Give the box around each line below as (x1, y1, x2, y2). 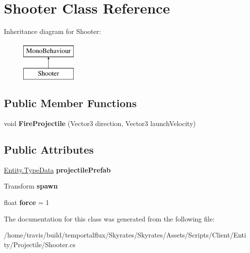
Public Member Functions (4, 95, 137, 111)
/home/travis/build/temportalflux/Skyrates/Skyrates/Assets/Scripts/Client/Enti (4, 230, 246, 240)
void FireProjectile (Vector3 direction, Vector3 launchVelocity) (4, 118, 196, 128)
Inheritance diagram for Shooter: (4, 26, 101, 36)
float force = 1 (4, 197, 49, 207)
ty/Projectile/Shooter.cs (4, 239, 76, 249)
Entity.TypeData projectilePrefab (4, 164, 111, 174)
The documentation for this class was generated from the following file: (4, 213, 215, 223)
